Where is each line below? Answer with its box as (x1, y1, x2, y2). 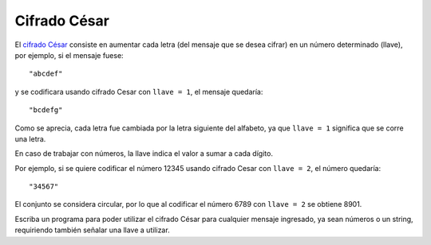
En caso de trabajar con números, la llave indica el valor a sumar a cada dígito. (14, 149, 273, 158)
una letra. (14, 134, 46, 143)
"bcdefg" (29, 106, 63, 115)
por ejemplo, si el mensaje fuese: (14, 50, 124, 60)
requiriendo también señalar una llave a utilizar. (14, 225, 171, 235)
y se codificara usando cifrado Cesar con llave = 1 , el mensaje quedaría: (14, 87, 263, 96)
